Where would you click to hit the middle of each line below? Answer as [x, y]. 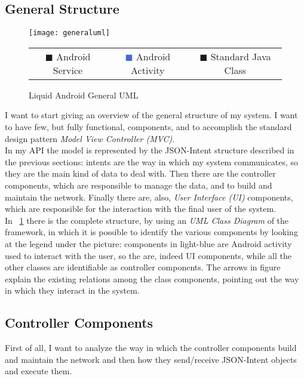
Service [68, 70]
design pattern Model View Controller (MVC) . [90, 138]
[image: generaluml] [70, 33]
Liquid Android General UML [84, 95]
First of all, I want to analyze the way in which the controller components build [151, 348]
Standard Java [241, 56]
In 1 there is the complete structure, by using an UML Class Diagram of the [147, 220]
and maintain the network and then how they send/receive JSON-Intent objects [151, 359]
